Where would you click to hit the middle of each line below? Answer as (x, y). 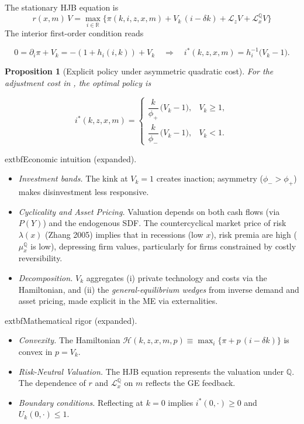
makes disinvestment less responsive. (84, 192)
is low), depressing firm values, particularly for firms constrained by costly (163, 246)
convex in (35, 351)
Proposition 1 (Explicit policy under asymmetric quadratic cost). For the (139, 71)
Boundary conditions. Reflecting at (81, 402)
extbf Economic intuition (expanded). (71, 158)
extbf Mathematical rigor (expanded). (71, 320)
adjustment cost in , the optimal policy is (78, 83)
